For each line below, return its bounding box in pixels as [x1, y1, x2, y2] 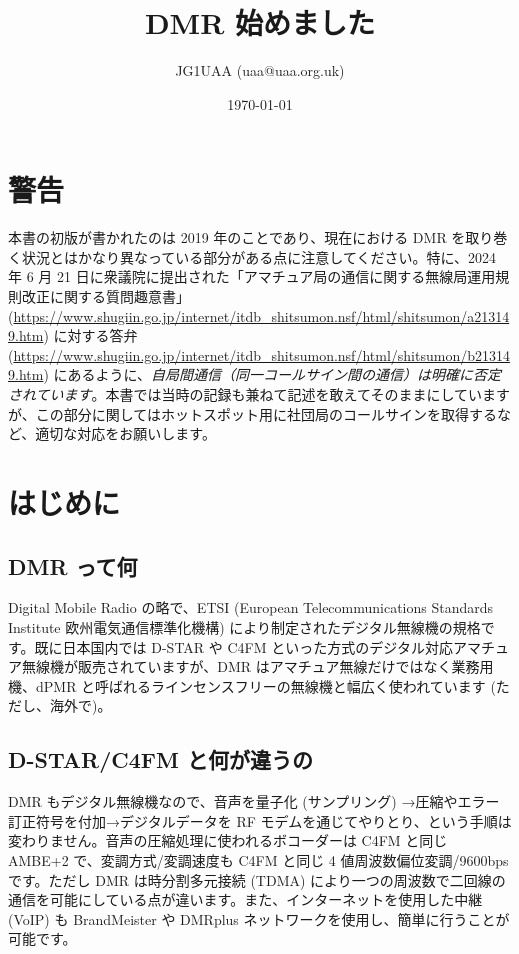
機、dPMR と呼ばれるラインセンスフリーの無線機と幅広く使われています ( [8, 675, 496, 696]
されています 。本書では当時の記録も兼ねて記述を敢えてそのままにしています [8, 384, 511, 404]
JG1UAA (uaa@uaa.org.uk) [175, 60, 345, 81]
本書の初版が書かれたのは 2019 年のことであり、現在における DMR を [8, 227, 466, 248]
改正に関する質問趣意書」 [21, 286, 190, 307]
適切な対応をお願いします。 [35, 423, 216, 444]
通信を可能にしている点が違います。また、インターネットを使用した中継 [8, 889, 483, 910]
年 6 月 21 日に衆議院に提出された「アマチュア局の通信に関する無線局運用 [8, 266, 496, 287]
